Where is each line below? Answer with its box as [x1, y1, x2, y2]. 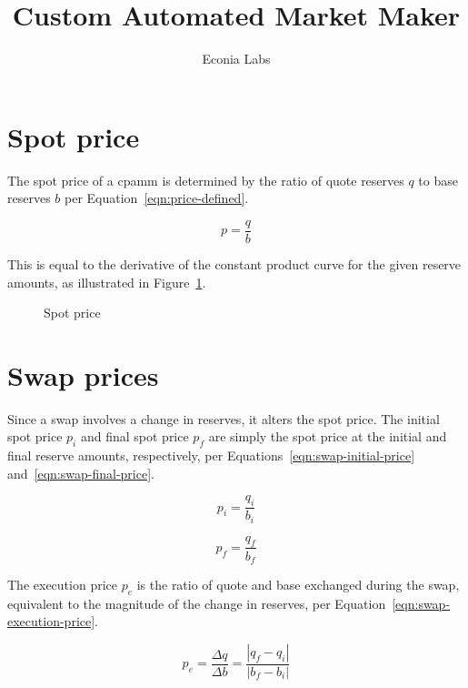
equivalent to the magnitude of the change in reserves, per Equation [7, 593, 386, 612]
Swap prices [7, 356, 159, 393]
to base [418, 170, 458, 189]
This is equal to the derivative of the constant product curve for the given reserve [7, 254, 462, 273]
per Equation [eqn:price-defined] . [65, 188, 249, 207]
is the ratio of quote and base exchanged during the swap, [136, 574, 460, 593]
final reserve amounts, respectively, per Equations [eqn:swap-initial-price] [7, 446, 415, 465]
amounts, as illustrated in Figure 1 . [7, 272, 206, 291]
